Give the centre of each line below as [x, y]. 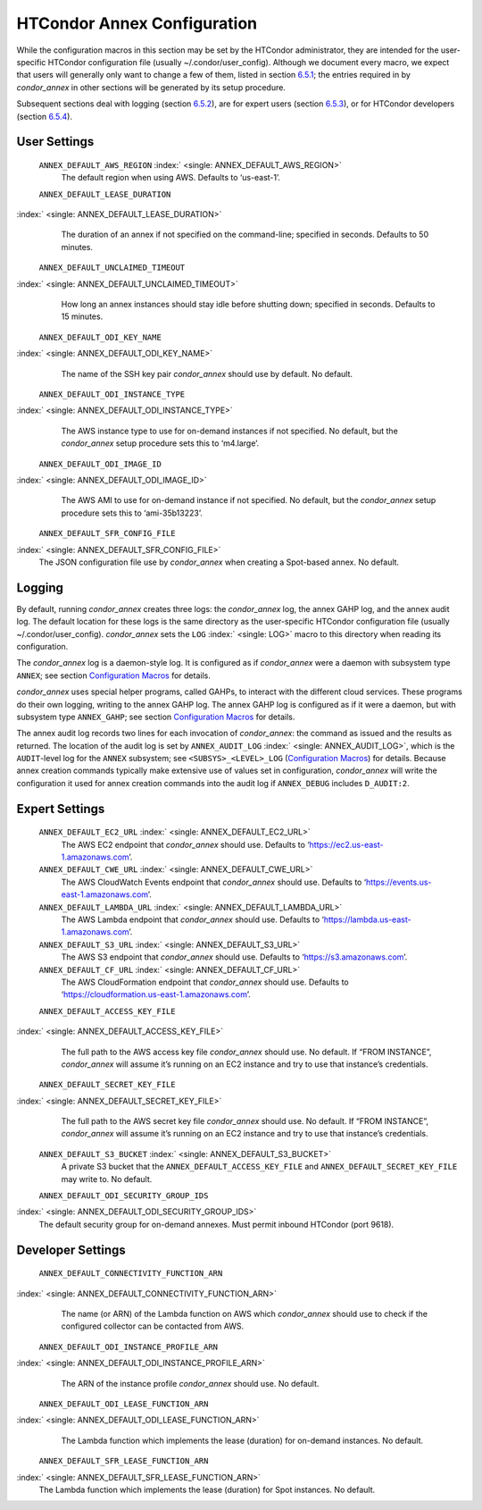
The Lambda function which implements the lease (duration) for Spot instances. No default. [207, 1489]
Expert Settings [61, 809]
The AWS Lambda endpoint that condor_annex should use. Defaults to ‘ [193, 919]
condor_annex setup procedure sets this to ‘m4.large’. [160, 443]
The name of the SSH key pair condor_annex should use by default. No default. [207, 373]
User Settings [55, 142]
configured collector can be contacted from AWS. [153, 1326]
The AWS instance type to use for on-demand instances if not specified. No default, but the [230, 431]
